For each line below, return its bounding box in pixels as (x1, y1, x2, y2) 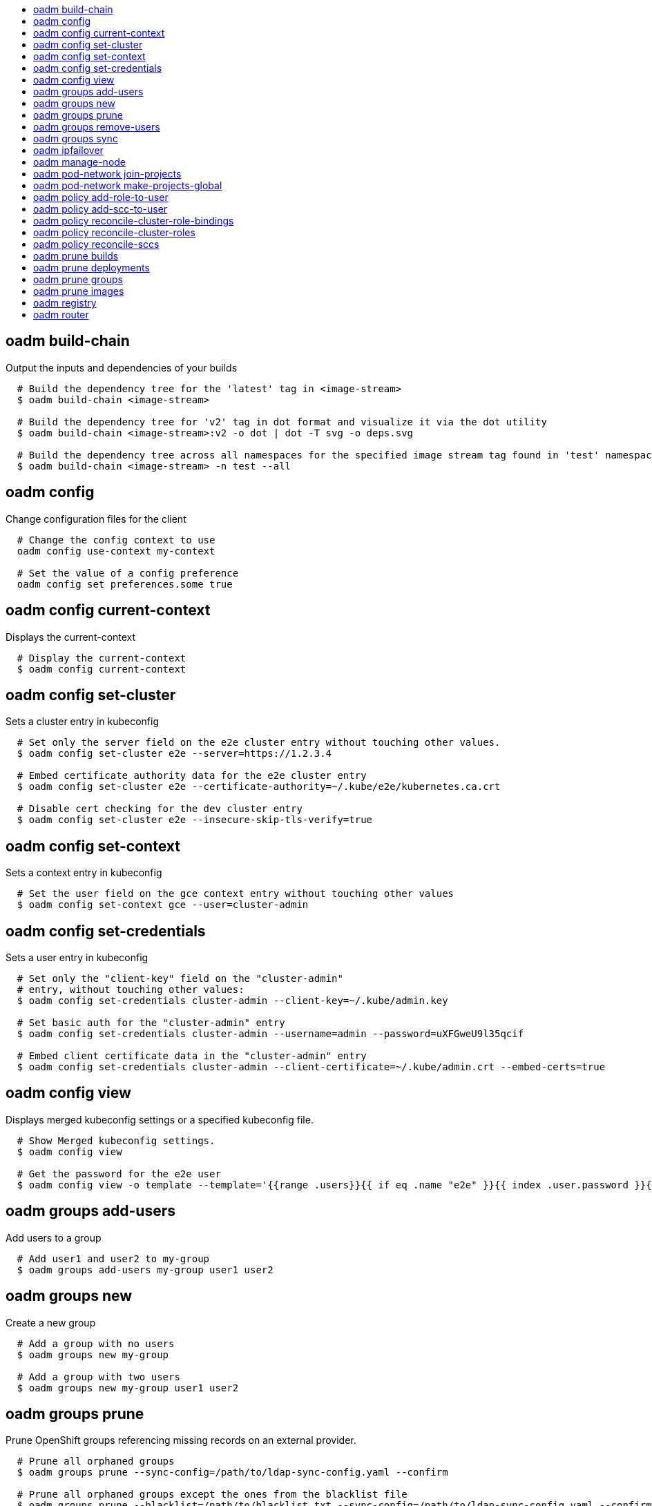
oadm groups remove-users (33, 121, 160, 133)
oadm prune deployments (33, 262, 150, 273)
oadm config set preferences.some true (17, 578, 233, 590)
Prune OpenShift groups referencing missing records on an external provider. (6, 1434, 356, 1447)
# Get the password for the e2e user (17, 1168, 221, 1179)
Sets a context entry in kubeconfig (6, 867, 162, 879)
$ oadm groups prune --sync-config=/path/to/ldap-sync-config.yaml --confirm (17, 1467, 448, 1478)
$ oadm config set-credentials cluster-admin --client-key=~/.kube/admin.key (17, 995, 448, 1007)
